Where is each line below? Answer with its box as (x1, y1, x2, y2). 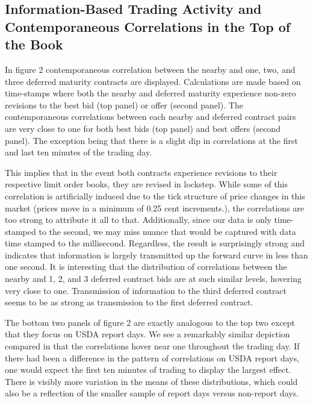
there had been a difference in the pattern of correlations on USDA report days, (5, 351, 300, 364)
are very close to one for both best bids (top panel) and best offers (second (5, 122, 280, 134)
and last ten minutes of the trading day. (5, 146, 152, 158)
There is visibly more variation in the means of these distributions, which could (5, 375, 298, 387)
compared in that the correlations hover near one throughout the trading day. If (5, 340, 300, 352)
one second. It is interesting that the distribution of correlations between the (5, 260, 287, 273)
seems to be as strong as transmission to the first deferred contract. (5, 296, 253, 308)
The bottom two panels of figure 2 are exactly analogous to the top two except (5, 316, 296, 328)
